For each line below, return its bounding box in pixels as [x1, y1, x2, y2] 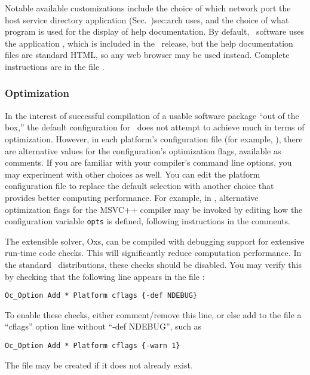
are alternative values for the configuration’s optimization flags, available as [5, 144, 281, 157]
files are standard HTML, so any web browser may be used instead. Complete [5, 48, 290, 61]
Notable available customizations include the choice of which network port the [5, 2, 291, 14]
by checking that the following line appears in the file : [5, 270, 205, 282]
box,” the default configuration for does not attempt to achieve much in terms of [5, 121, 305, 133]
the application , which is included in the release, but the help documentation [5, 36, 293, 49]
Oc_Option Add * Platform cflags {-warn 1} [5, 342, 180, 350]
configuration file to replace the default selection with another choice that [5, 179, 274, 192]
